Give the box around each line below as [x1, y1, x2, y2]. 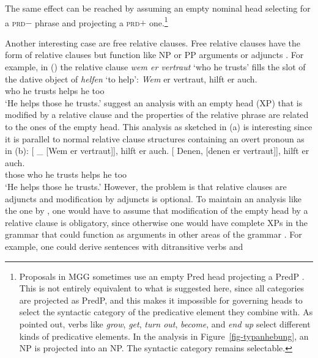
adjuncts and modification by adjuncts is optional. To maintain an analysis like [5, 192, 301, 205]
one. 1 [149, 14, 168, 29]
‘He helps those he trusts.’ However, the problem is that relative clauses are [5, 180, 287, 192]
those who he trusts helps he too [5, 168, 127, 181]
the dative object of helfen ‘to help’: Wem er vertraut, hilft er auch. [5, 72, 257, 85]
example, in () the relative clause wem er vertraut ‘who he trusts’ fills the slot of [5, 60, 306, 73]
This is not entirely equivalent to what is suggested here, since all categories [19, 282, 305, 294]
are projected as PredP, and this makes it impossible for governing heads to [19, 293, 303, 306]
